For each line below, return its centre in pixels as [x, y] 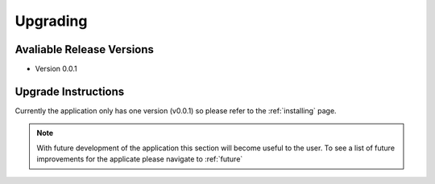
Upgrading [51, 21]
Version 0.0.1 [56, 69]
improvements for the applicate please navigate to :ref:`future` [140, 159]
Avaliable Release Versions [85, 49]
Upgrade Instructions [70, 91]
